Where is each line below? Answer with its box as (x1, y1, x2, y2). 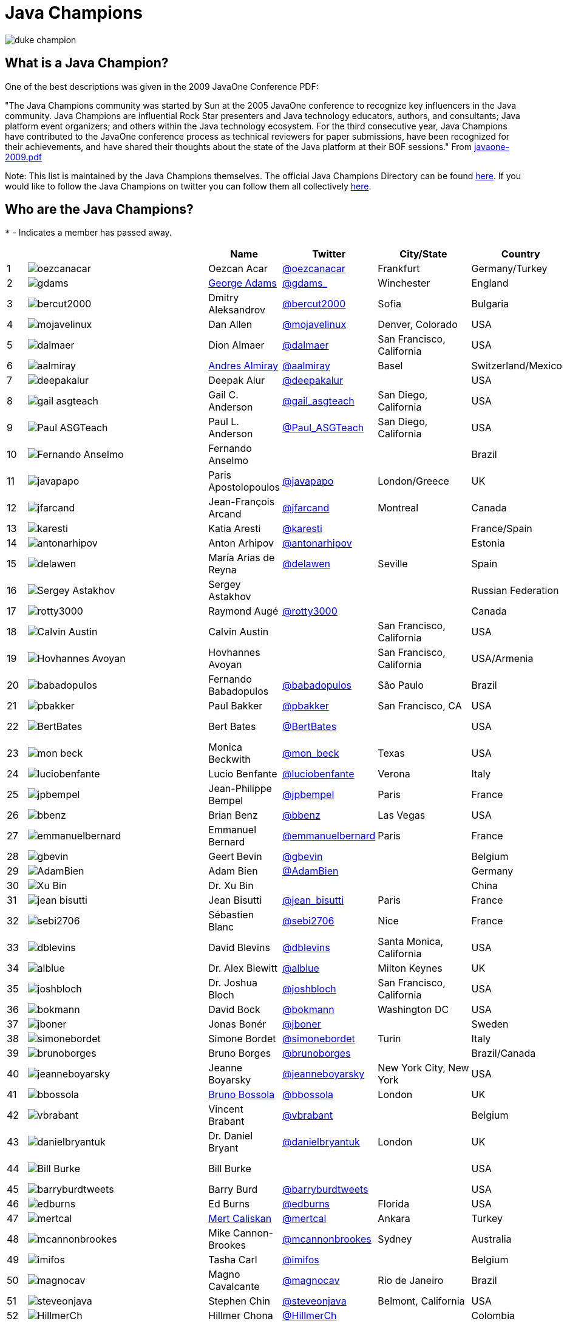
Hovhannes (208, 646, 260, 659)
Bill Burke (208, 1162, 251, 1175)
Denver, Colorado (378, 318, 458, 331)
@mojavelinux (282, 318, 347, 331)
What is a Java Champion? (5, 55, 169, 71)
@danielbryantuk (282, 1136, 360, 1148)
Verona (378, 768, 410, 780)
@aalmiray (282, 360, 330, 372)
